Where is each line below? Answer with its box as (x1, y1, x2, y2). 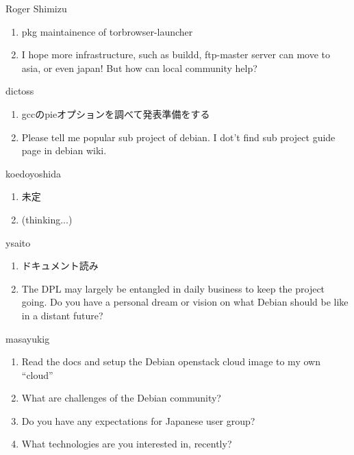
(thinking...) (21, 212, 73, 226)
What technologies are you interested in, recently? (21, 436, 232, 451)
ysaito (5, 235, 31, 249)
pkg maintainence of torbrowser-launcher (21, 24, 193, 38)
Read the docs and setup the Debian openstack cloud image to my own (21, 354, 320, 369)
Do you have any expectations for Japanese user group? (21, 413, 255, 428)
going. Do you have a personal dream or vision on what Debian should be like (21, 295, 349, 309)
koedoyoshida (5, 166, 61, 180)
